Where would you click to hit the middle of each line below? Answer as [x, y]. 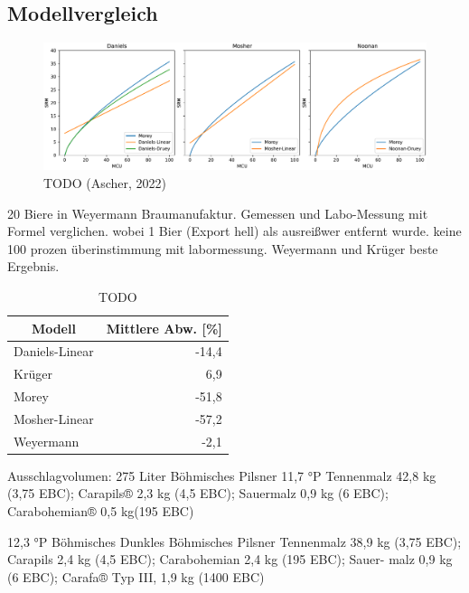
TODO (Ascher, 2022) [105, 182]
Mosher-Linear [54, 418]
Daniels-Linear [54, 351]
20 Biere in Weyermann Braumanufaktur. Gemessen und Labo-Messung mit [218, 213]
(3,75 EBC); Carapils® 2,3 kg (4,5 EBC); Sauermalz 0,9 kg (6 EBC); [198, 493]
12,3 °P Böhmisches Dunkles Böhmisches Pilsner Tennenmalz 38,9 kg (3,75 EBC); [234, 541]
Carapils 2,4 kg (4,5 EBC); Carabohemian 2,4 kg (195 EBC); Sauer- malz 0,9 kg [230, 559]
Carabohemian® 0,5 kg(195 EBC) [101, 511]
